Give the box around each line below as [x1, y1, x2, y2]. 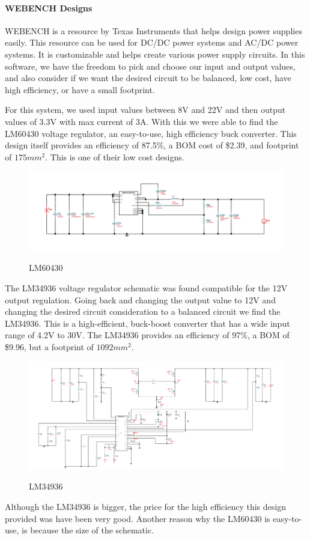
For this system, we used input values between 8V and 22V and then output [5, 103, 286, 116]
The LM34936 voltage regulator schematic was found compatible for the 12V [5, 282, 288, 294]
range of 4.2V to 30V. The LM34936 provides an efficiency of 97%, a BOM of [5, 329, 290, 341]
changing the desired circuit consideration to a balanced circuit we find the [5, 305, 281, 318]
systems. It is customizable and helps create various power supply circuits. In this [5, 47, 305, 60]
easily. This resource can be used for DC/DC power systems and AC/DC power [5, 36, 299, 49]
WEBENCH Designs [5, 1, 93, 14]
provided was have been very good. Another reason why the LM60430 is [5, 512, 270, 524]
